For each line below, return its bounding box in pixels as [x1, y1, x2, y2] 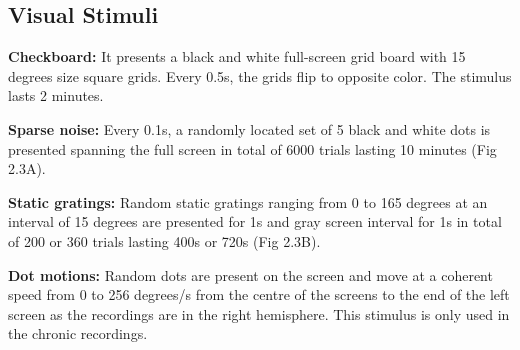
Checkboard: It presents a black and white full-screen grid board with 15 [8, 46, 466, 67]
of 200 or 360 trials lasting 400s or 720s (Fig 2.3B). [8, 230, 321, 251]
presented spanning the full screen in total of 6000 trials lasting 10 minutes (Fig [8, 138, 497, 159]
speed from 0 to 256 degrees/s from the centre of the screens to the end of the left [8, 284, 510, 305]
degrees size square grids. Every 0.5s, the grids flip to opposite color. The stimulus [8, 65, 512, 86]
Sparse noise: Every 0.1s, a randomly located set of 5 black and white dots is [8, 118, 491, 139]
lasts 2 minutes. [8, 85, 104, 106]
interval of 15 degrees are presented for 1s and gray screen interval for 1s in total [8, 211, 502, 232]
